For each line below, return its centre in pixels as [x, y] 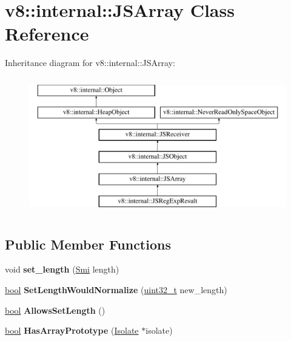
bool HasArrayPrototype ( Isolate [72, 330]
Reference [47, 34]
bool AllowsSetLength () [55, 310]
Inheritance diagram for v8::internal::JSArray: [90, 63]
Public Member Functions [88, 244]
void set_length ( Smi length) [62, 269]
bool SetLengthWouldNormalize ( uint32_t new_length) [116, 290]
